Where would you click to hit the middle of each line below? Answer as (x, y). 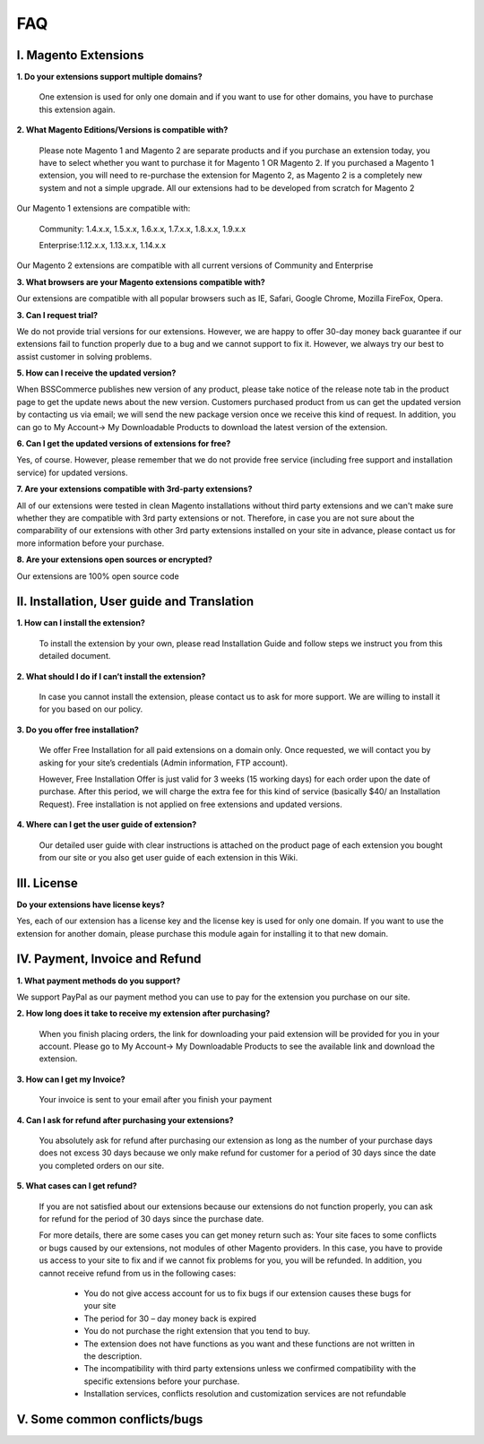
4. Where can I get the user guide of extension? (107, 825)
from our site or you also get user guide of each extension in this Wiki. (169, 857)
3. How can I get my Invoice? (71, 1079)
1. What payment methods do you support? (99, 981)
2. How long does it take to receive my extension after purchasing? (143, 1014)
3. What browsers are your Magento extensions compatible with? (141, 281)
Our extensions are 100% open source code (98, 576)
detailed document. (75, 656)
